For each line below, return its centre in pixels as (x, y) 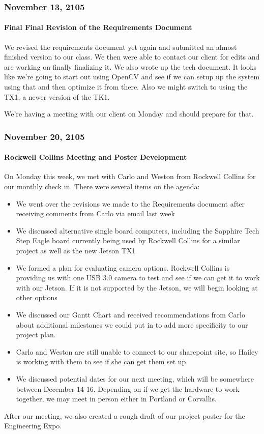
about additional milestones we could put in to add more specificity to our (132, 324)
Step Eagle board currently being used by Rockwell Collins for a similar (128, 240)
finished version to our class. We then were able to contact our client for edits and (132, 57)
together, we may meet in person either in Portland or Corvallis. (116, 399)
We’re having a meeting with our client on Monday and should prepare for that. (129, 114)
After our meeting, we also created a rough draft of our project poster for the (125, 415)
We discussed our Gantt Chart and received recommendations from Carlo (130, 314)
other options (37, 297)
